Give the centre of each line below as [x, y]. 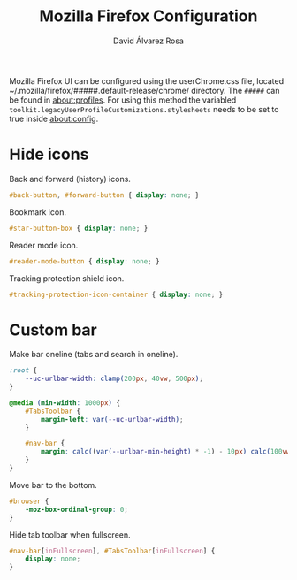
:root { [23, 370]
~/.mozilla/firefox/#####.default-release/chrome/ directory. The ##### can [145, 90]
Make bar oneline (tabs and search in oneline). [94, 355]
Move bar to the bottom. [53, 485]
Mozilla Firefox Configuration [148, 16]
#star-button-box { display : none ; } [79, 228]
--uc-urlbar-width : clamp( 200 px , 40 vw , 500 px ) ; [114, 379]
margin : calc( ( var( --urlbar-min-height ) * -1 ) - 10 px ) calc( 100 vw [166, 452]
